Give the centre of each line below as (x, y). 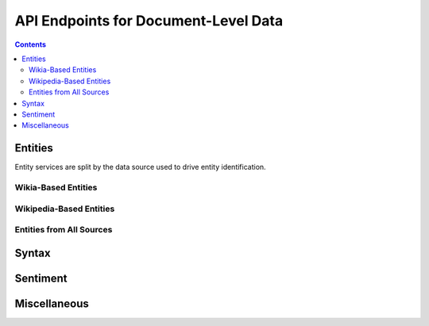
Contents (31, 44)
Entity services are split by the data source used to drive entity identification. (140, 167)
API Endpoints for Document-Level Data (149, 21)
